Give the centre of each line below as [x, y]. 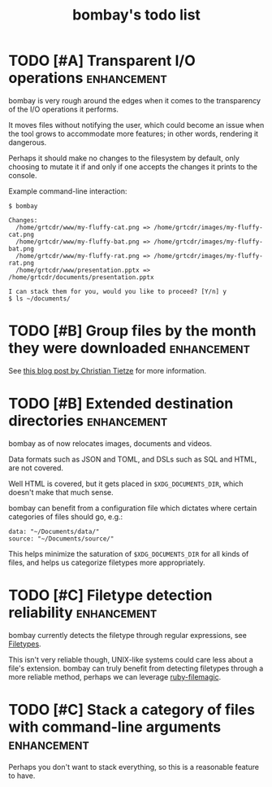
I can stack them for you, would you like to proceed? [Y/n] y [118, 291]
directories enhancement [88, 421]
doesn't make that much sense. [61, 492]
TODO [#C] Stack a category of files [132, 709]
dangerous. [28, 142]
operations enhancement [88, 78]
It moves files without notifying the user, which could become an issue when [136, 125]
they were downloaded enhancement [129, 348]
